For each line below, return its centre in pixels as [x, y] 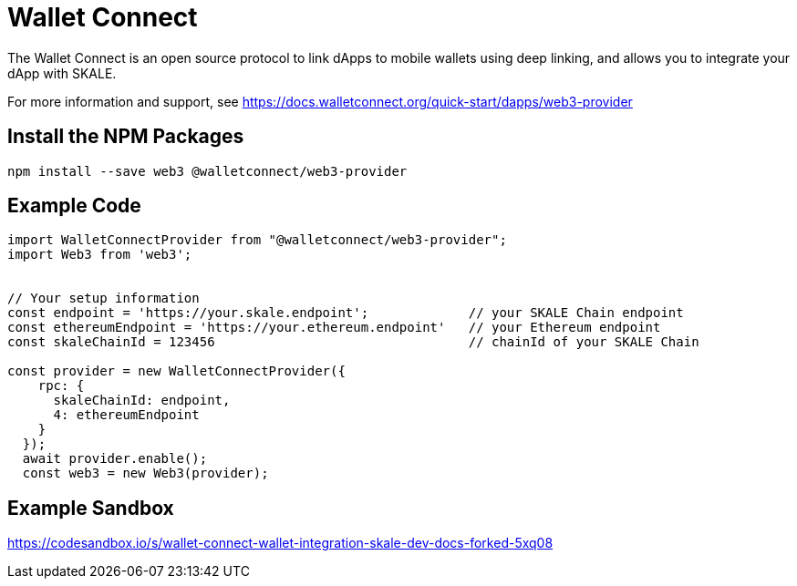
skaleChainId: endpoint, [142, 401]
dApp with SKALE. [62, 73]
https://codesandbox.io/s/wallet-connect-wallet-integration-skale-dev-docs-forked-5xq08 [280, 543]
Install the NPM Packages [126, 137]
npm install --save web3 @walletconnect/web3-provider [207, 171]
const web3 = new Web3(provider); [145, 473]
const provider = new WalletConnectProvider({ [176, 371]
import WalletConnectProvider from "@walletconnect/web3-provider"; [257, 240]
